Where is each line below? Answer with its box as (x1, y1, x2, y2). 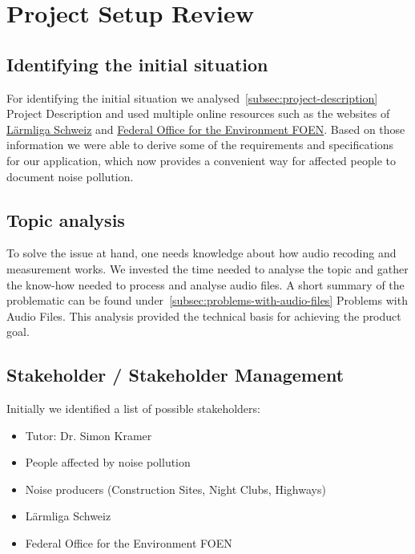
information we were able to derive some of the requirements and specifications (6, 136, 394, 153)
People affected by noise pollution (25, 454, 191, 471)
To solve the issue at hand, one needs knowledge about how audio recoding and (6, 245, 397, 261)
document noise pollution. (6, 168, 134, 184)
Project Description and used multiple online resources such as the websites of (6, 105, 390, 122)
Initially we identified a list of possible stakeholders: (6, 400, 260, 417)
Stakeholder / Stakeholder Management (6, 362, 344, 387)
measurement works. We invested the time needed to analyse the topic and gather (6, 260, 409, 277)
